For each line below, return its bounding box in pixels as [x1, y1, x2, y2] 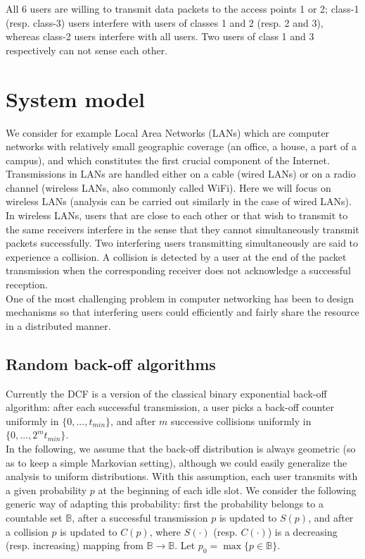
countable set [6, 510, 63, 524]
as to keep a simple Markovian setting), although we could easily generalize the [6, 455, 347, 469]
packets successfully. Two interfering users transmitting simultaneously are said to [6, 235, 359, 250]
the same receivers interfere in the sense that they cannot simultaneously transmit [6, 221, 359, 236]
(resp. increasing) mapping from [6, 538, 143, 553]
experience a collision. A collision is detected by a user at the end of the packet [6, 249, 347, 264]
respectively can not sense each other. [6, 42, 168, 57]
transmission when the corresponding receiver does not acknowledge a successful [6, 263, 351, 278]
